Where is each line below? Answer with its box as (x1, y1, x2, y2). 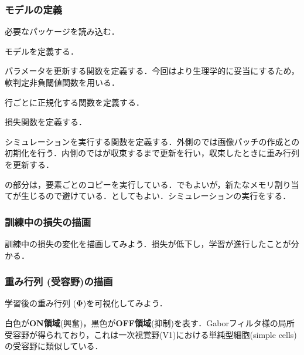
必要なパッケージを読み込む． (5, 25, 119, 38)
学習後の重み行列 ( (5, 297, 77, 309)
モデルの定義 (5, 2, 63, 16)
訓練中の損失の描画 (5, 214, 91, 229)
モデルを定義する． (5, 45, 78, 57)
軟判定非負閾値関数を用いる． (5, 76, 119, 88)
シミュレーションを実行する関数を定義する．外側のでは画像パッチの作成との (5, 135, 300, 147)
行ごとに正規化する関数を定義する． (5, 96, 144, 108)
